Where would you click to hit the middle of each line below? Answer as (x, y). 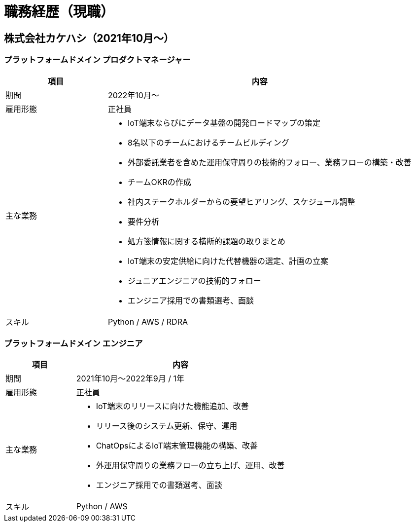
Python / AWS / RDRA (148, 321)
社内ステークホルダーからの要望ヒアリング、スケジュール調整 (241, 202)
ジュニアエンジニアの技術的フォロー (194, 281)
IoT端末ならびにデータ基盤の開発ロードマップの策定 (224, 123)
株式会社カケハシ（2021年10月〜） (89, 38)
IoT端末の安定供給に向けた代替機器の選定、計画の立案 (228, 261)
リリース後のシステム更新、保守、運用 (167, 426)
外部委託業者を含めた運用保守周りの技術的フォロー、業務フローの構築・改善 (269, 162)
